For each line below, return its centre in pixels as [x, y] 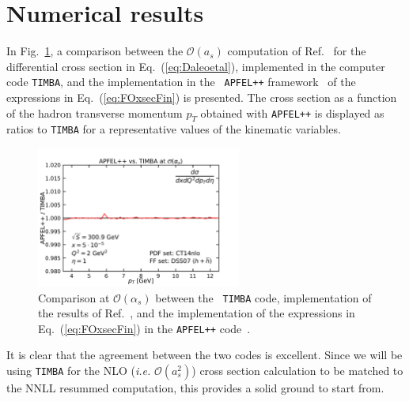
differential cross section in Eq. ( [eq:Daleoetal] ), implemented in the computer [196, 66]
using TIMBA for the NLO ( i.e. [79, 370]
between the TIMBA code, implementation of [263, 297]
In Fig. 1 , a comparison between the [95, 51]
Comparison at [74, 297]
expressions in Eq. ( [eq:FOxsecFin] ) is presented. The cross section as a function [202, 97]
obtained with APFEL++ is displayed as [292, 112]
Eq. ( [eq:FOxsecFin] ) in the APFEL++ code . [144, 328]
